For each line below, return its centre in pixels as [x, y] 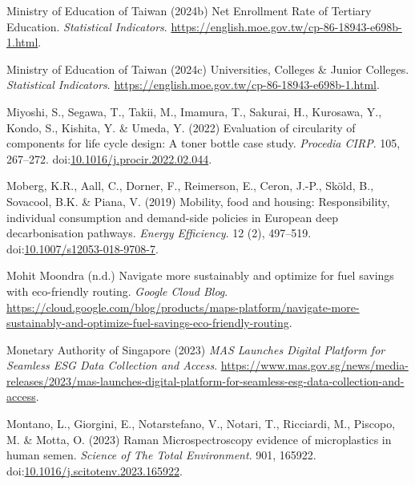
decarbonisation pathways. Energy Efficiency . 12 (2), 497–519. [159, 233]
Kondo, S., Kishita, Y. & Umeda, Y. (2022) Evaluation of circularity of [181, 127]
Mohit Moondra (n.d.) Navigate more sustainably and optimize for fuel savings [200, 275]
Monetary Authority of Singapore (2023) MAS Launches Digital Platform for [196, 349]
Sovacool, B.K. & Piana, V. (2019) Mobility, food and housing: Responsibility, [198, 201]
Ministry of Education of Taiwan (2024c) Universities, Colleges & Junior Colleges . [208, 69]
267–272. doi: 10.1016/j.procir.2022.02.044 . [109, 158]
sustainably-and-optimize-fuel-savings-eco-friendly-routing [148, 323]
